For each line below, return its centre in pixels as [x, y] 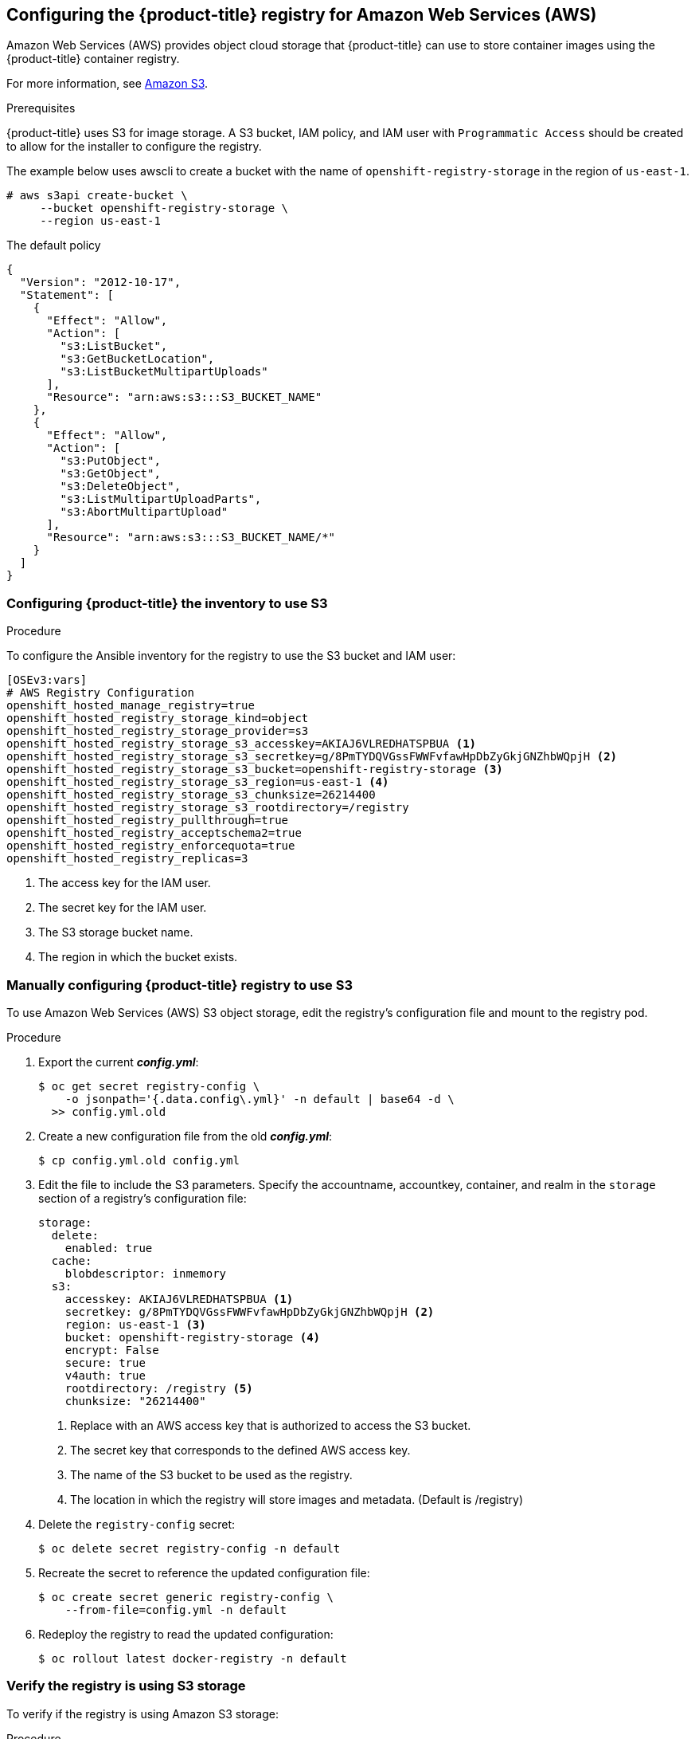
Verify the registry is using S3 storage [126, 1686]
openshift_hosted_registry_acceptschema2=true [154, 833]
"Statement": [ [66, 295]
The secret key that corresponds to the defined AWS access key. [240, 1450]
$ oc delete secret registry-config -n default [189, 1548]
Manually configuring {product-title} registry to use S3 [180, 985]
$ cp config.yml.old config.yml [139, 1160]
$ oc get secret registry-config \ [149, 1086]
